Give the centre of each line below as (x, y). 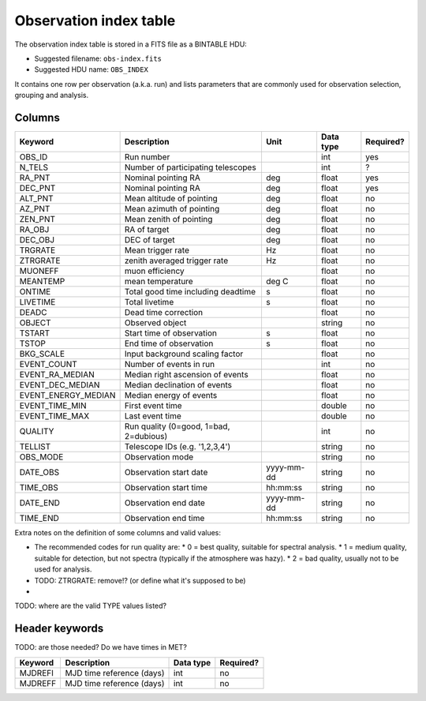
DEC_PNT (37, 188)
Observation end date (164, 503)
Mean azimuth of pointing (172, 209)
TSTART (35, 333)
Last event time (153, 416)
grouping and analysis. (52, 96)
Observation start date (166, 472)
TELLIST (35, 447)
